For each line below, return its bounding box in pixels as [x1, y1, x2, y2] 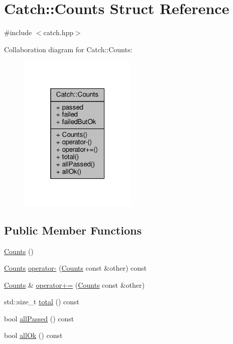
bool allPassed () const [4, 313, 74, 323]
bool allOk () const [4, 330, 63, 340]
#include [4, 27, 32, 38]
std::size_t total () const [4, 296, 79, 307]
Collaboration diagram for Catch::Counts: [4, 44, 133, 54]
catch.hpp [43, 27, 74, 38]
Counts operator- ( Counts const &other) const [4, 263, 147, 273]
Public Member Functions [4, 222, 142, 238]
